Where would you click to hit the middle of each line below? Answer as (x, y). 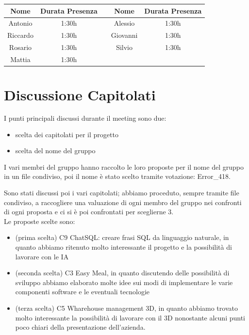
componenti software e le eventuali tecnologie (82, 292)
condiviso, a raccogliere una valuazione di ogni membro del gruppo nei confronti (123, 202)
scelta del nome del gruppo (55, 151)
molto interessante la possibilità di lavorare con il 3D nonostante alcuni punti (130, 317)
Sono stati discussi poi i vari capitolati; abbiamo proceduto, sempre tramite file (122, 193)
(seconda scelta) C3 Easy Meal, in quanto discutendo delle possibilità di (122, 273)
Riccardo (20, 35)
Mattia (20, 59)
